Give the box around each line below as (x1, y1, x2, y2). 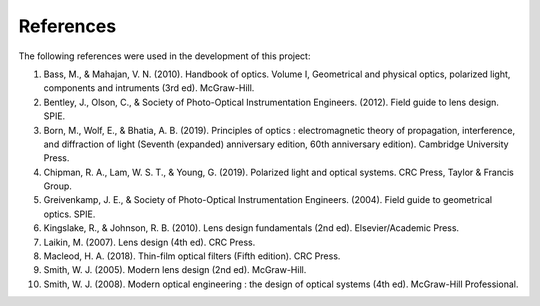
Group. (43, 180, 72, 192)
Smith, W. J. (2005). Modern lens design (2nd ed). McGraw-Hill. (43, 264, 307, 276)
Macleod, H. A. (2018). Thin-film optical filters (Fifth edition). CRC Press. (43, 250, 341, 262)
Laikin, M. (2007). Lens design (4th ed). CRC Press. (43, 236, 256, 248)
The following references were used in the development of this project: (18, 50, 311, 62)
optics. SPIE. (43, 208, 96, 220)
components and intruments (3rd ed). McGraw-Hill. (43, 82, 255, 94)
